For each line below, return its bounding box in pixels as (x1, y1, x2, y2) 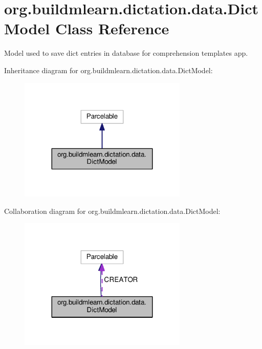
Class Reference (55, 18, 169, 39)
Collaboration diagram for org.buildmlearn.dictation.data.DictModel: (4, 205, 221, 216)
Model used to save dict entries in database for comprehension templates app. (4, 48, 248, 58)
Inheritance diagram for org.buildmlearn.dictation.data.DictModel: (4, 64, 213, 75)
